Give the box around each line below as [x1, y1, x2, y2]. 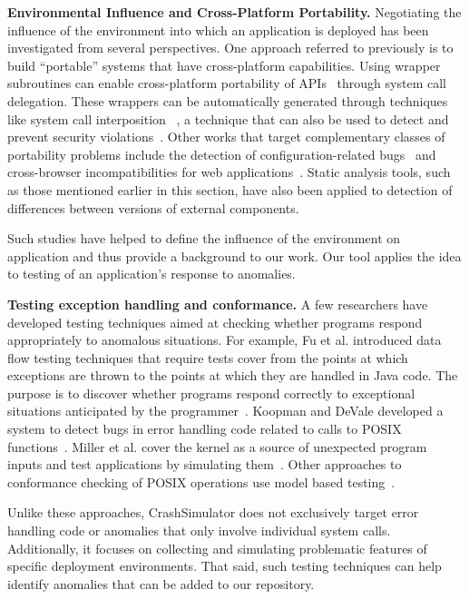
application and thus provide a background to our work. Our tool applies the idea [7, 246, 462, 265]
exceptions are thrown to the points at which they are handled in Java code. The [7, 366, 458, 385]
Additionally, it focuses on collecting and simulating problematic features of [7, 538, 427, 557]
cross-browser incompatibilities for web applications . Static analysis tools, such [7, 162, 451, 182]
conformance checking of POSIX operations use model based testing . [7, 472, 396, 491]
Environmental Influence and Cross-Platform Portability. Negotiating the [7, 3, 462, 21]
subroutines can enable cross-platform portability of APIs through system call [7, 74, 446, 93]
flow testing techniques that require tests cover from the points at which [7, 348, 408, 367]
